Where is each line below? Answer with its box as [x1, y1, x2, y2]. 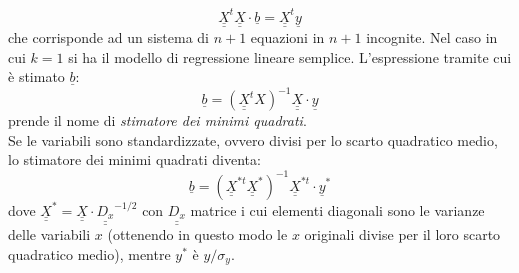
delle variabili [8, 224, 91, 245]
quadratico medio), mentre [8, 243, 171, 264]
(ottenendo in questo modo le [107, 224, 288, 245]
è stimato [8, 66, 65, 87]
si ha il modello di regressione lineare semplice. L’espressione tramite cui [68, 46, 512, 67]
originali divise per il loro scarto [304, 224, 501, 245]
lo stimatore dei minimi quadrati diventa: [8, 149, 261, 170]
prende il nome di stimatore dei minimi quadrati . [8, 110, 307, 131]
